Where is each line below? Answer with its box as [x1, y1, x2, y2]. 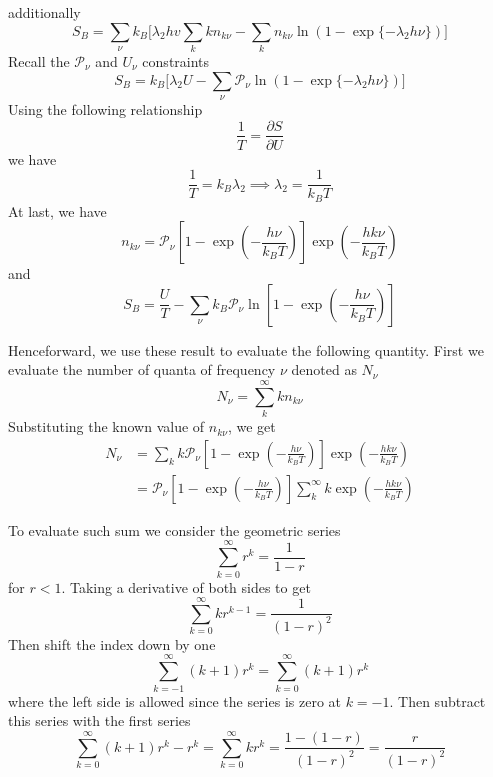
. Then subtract [389, 690, 486, 711]
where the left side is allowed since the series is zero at [8, 690, 341, 711]
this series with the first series [8, 710, 191, 731]
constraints [142, 50, 210, 71]
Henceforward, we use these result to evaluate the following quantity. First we [8, 339, 484, 360]
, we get [227, 416, 276, 437]
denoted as [291, 359, 357, 380]
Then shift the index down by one [8, 633, 216, 654]
